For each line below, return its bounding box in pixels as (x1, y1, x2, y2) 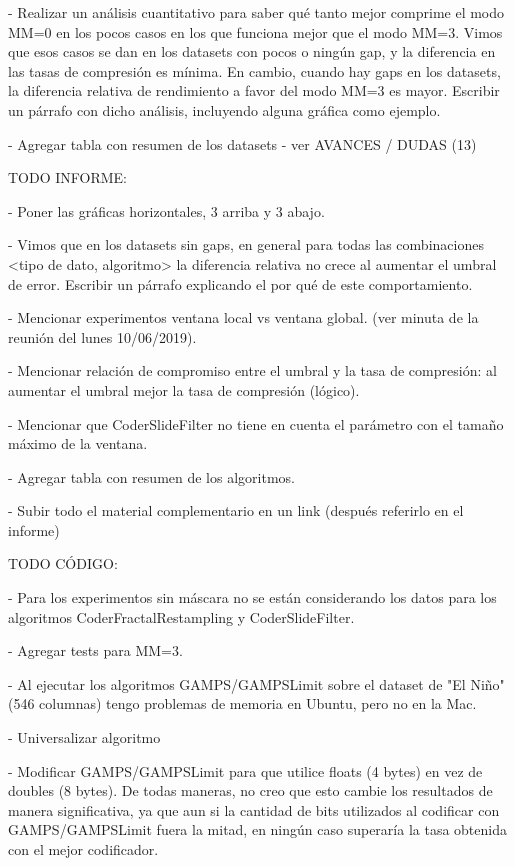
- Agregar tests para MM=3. (8, 640, 183, 661)
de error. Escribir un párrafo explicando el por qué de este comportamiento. (8, 273, 473, 294)
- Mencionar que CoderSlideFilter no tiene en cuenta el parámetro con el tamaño (8, 413, 504, 434)
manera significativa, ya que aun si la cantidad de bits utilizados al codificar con (8, 799, 500, 820)
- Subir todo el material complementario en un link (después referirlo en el (8, 500, 464, 521)
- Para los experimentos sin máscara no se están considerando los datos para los (8, 587, 497, 608)
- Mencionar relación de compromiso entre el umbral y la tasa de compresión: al (8, 360, 497, 381)
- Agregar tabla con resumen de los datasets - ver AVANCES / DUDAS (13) (8, 133, 477, 154)
